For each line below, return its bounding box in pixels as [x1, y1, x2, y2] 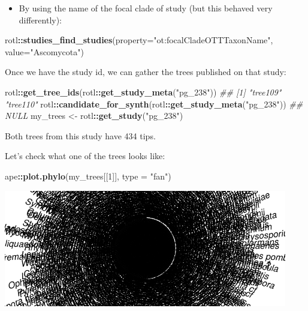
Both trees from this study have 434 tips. [5, 129, 156, 142]
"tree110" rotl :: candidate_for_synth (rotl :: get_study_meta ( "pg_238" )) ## [5, 97, 303, 110]
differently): [19, 13, 62, 26]
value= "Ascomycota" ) [5, 45, 84, 58]
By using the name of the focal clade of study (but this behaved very [19, 2, 273, 14]
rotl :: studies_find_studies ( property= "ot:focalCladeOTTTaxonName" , [5, 34, 273, 46]
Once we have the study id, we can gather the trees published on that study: [5, 65, 286, 78]
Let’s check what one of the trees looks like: [5, 149, 165, 162]
